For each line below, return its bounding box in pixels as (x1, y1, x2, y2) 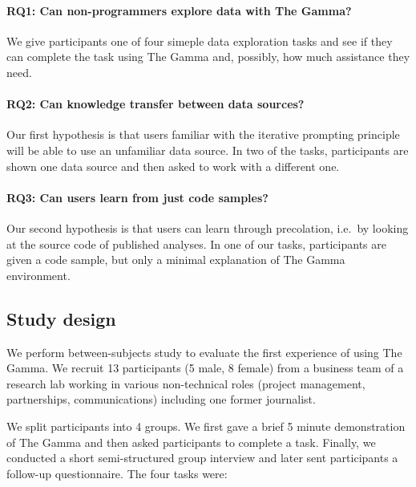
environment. (6, 266, 71, 283)
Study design (6, 306, 116, 331)
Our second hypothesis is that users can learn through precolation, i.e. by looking (6, 219, 409, 236)
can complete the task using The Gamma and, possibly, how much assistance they (6, 48, 410, 65)
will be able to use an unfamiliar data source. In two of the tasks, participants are (6, 141, 409, 158)
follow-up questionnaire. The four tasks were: (6, 465, 228, 481)
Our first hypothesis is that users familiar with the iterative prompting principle (6, 126, 400, 143)
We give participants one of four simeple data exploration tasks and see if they (6, 32, 393, 49)
